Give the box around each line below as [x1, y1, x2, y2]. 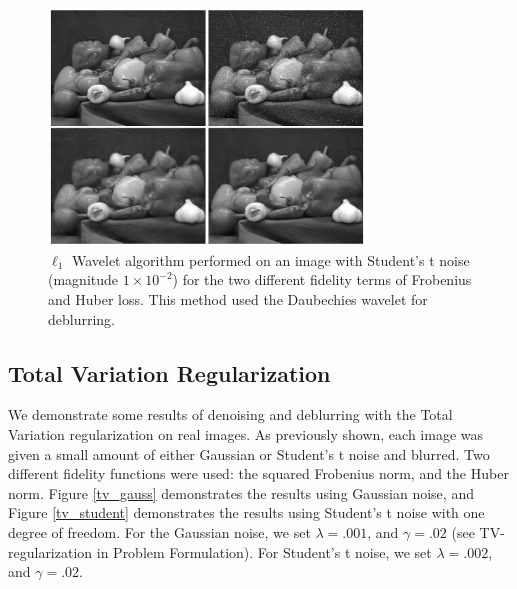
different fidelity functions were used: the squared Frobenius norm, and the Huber [8, 463, 509, 484]
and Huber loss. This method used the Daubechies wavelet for [48, 288, 428, 309]
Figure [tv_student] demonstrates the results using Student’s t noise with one [8, 502, 485, 523]
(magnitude [48, 269, 119, 290]
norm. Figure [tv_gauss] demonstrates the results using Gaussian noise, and [8, 482, 474, 503]
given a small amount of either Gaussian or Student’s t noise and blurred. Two [8, 443, 490, 464]
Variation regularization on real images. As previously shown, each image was [8, 423, 484, 444]
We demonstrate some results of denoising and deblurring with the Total [8, 404, 453, 425]
